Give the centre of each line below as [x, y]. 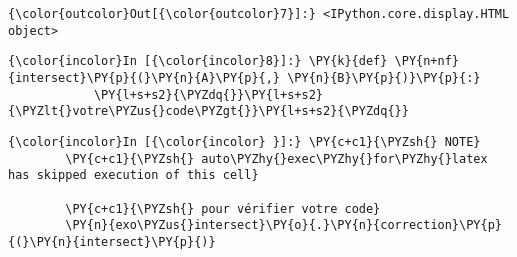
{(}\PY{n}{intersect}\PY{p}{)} [112, 241]
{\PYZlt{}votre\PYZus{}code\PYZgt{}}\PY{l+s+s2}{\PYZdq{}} [208, 111]
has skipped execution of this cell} [133, 175]
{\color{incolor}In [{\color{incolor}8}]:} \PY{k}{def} [198, 61]
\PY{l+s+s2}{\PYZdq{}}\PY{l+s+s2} [208, 94]
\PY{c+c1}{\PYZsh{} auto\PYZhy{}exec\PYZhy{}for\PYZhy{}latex [276, 158]
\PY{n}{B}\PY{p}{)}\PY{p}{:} [384, 77]
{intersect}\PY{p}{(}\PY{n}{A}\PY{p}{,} [144, 77]
